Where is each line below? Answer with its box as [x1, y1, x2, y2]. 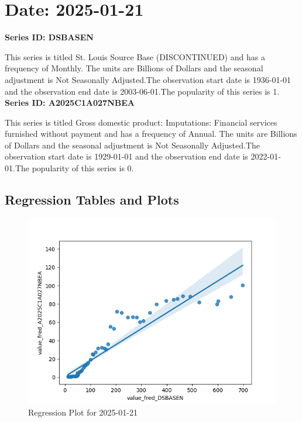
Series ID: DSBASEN [5, 31, 94, 43]
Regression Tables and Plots [5, 191, 179, 209]
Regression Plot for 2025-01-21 [28, 406, 138, 418]
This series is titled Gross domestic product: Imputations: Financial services [5, 116, 277, 128]
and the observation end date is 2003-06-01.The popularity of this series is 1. [5, 85, 280, 97]
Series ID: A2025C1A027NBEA [5, 96, 135, 109]
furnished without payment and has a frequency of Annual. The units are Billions [5, 127, 297, 140]
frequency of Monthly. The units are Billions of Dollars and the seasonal [5, 62, 263, 74]
